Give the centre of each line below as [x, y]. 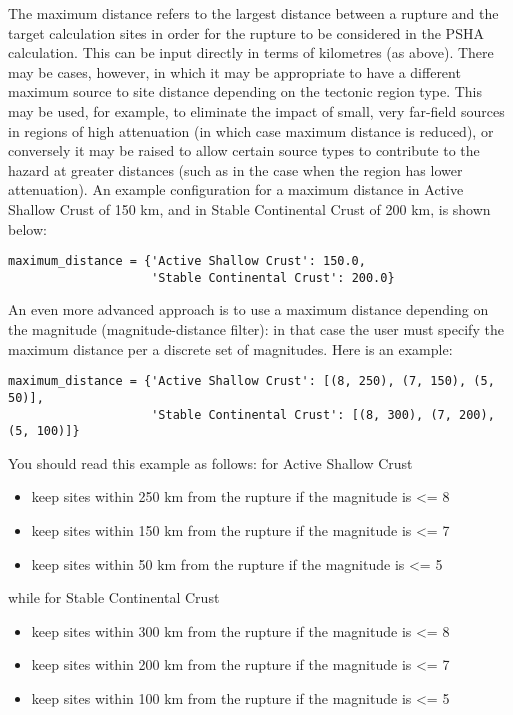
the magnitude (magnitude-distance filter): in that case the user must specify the [256, 329]
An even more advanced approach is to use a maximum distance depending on [248, 309]
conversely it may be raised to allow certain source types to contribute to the [244, 150]
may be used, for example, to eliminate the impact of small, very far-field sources [256, 110]
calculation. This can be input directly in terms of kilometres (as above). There [251, 52]
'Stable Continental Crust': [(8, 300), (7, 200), [323, 414]
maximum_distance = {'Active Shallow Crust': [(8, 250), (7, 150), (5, [251, 381]
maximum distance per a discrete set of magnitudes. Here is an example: [230, 348]
